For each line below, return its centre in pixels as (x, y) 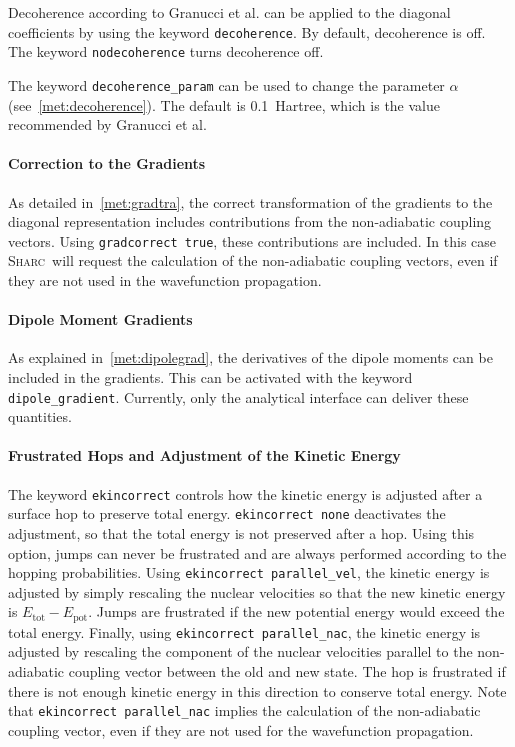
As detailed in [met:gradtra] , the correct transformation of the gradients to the (250, 201)
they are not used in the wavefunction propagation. (165, 279)
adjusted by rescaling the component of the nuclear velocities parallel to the (240, 651)
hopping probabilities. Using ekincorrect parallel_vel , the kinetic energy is (249, 572)
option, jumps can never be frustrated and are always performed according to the (257, 552)
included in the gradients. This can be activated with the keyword (210, 376)
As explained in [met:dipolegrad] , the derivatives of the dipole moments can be (250, 357)
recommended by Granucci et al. (107, 124)
